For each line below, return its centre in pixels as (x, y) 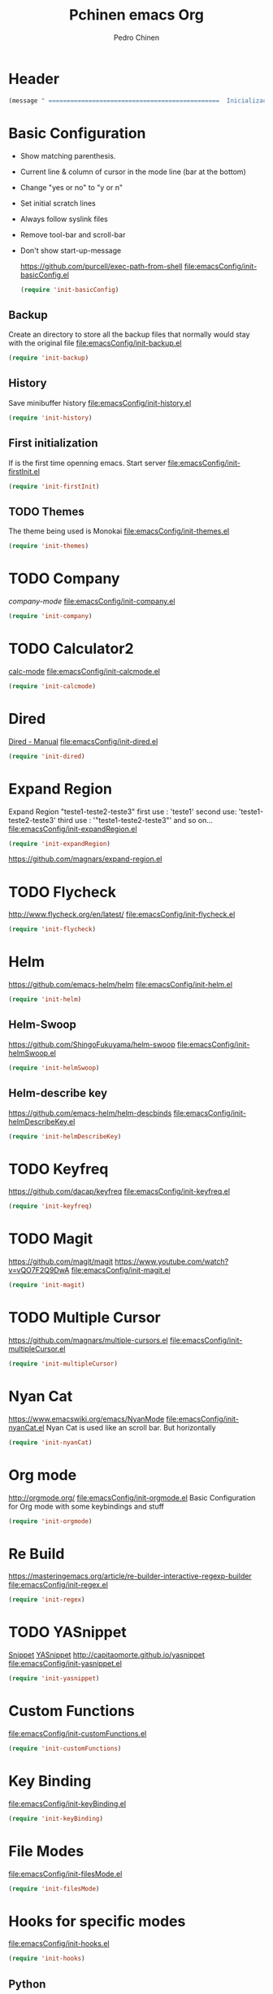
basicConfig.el (44, 275)
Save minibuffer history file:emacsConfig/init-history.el (100, 403)
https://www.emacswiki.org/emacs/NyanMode (87, 1419)
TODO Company (64, 579)
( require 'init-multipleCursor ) (63, 1364)
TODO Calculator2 (71, 649)
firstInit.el (24, 471)
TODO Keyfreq (58, 1169)
